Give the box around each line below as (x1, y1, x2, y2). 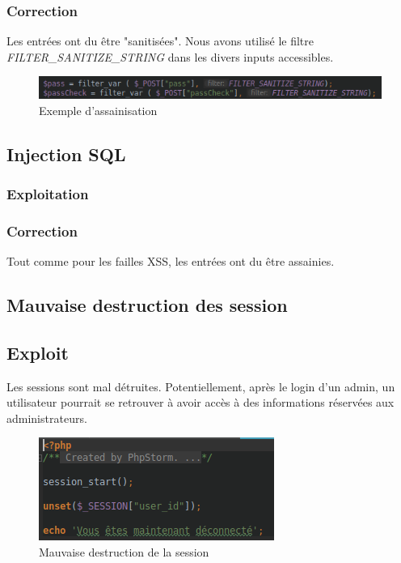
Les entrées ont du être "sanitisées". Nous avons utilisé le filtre (6, 32, 314, 49)
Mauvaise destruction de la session (39, 543, 209, 560)
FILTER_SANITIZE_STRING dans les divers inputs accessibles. (6, 48, 334, 65)
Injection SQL (6, 141, 126, 166)
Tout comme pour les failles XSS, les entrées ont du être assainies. (6, 252, 335, 269)
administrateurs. (6, 409, 87, 426)
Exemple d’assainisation (39, 101, 158, 118)
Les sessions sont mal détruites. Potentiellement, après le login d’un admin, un (6, 377, 395, 395)
